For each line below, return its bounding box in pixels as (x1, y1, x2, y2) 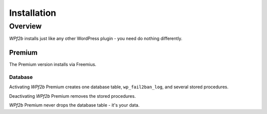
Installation (9, 7, 56, 18)
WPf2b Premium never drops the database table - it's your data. (9, 102, 140, 108)
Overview (9, 22, 42, 31)
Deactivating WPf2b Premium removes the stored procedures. (9, 93, 136, 99)
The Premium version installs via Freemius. (9, 62, 96, 68)
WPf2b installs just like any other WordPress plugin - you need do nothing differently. (9, 36, 182, 41)
